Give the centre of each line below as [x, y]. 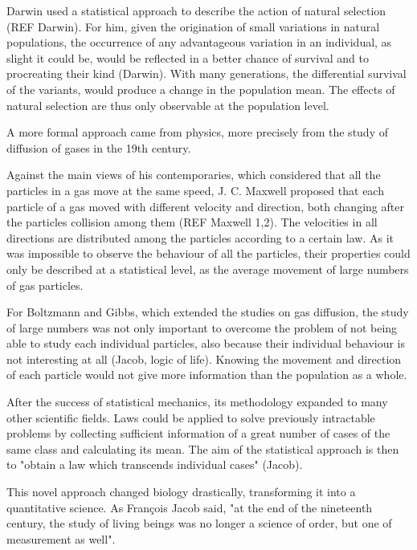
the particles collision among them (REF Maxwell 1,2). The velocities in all [192, 222]
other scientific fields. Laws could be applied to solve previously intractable [191, 417]
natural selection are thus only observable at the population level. [168, 105]
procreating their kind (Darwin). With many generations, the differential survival [206, 73]
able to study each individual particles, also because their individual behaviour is [206, 343]
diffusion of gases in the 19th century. [99, 147]
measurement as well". [61, 538]
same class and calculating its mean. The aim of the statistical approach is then [203, 448]
